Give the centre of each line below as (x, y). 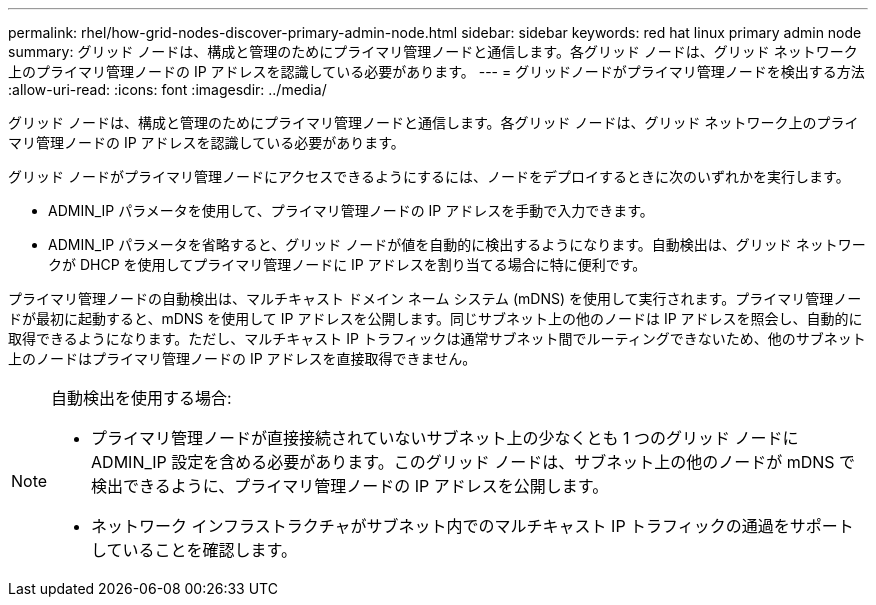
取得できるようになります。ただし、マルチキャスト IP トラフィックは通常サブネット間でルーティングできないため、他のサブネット (437, 338)
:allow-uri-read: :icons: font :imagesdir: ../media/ (167, 89)
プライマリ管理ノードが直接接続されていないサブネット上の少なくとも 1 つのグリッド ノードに (445, 438)
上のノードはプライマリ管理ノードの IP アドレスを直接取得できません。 (242, 358)
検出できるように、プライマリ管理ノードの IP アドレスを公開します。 (350, 486)
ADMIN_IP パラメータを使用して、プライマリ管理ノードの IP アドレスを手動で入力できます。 (351, 210)
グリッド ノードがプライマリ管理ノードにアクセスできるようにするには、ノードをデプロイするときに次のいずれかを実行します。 (429, 176)
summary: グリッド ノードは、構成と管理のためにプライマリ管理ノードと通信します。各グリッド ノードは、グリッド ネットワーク (433, 51)
